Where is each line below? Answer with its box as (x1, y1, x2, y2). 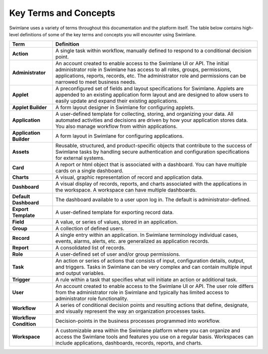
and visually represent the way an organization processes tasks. (55, 308, 205, 315)
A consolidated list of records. (55, 244, 126, 251)
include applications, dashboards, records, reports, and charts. (55, 340, 203, 347)
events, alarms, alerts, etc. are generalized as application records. (55, 238, 209, 245)
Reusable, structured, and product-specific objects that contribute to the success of (55, 142, 252, 149)
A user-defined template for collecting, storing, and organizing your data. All (55, 111, 233, 118)
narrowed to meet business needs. (55, 78, 136, 85)
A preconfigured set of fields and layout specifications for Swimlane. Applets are (55, 85, 244, 92)
